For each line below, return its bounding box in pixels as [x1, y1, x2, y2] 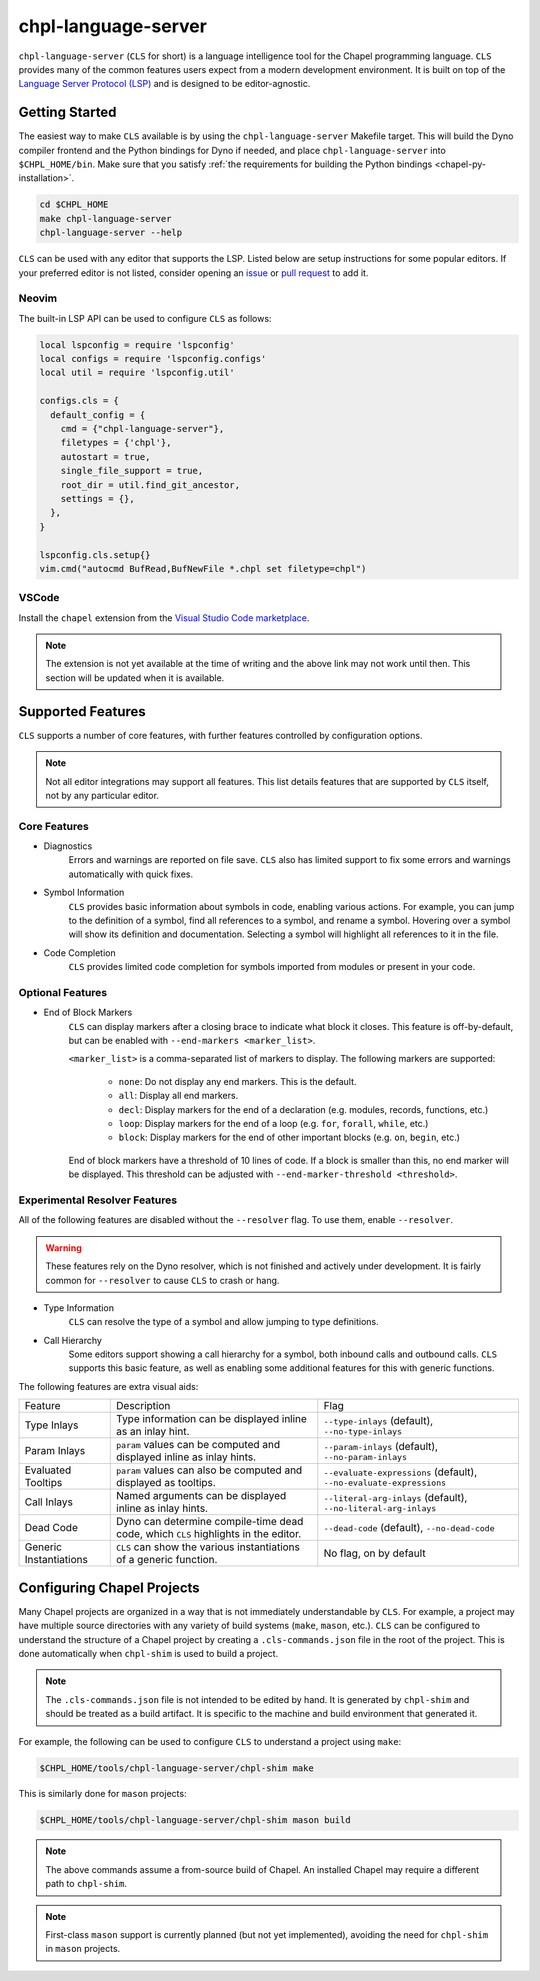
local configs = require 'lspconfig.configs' [39, 353, 267, 365]
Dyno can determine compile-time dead [116, 1515, 304, 1529]
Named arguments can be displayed [116, 1489, 287, 1503]
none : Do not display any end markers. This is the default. [118, 1075, 357, 1087]
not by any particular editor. [45, 789, 160, 801]
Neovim [18, 291, 58, 305]
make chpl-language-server [39, 213, 172, 224]
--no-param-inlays [323, 1451, 407, 1462]
